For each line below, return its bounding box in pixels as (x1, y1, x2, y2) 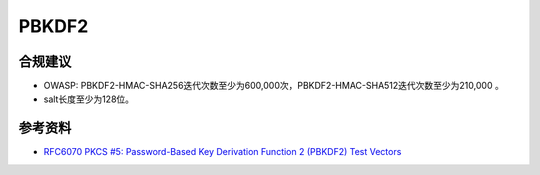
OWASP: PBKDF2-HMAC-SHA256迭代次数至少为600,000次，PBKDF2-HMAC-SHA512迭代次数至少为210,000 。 (43, 80, 504, 92)
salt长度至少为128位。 (43, 93, 135, 105)
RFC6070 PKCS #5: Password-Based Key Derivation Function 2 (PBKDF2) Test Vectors (43, 146, 402, 158)
